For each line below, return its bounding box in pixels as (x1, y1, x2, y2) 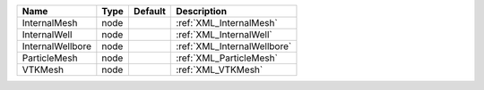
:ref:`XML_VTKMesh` (176, 63, 264, 76)
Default (133, 5, 166, 17)
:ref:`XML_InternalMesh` (176, 17, 278, 29)
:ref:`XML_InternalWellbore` (176, 40, 292, 53)
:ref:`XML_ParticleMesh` (176, 52, 278, 64)
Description (176, 5, 228, 17)
